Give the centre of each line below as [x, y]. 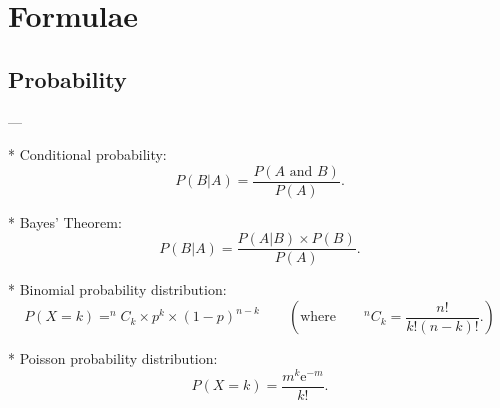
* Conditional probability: [87, 154]
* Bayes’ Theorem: [65, 221]
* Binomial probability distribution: [117, 289]
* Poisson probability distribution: [113, 358]
